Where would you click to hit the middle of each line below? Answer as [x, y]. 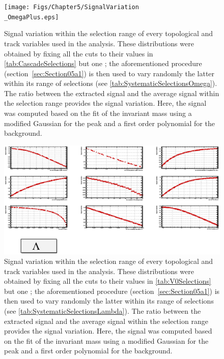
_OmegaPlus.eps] [32, 17]
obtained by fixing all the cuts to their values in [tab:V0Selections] [108, 281]
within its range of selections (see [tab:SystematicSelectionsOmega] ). [111, 83]
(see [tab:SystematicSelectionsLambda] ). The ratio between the [103, 311]
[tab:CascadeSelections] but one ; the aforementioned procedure [103, 63]
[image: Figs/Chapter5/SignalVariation [72, 7]
